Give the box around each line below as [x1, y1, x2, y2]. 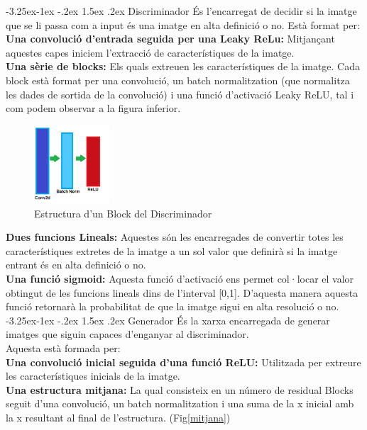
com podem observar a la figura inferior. [6, 101, 181, 115]
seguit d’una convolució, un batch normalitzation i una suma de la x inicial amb [6, 396, 354, 411]
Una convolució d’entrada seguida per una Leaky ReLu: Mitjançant [6, 31, 335, 46]
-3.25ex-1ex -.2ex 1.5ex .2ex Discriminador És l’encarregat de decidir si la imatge [6, 4, 357, 18]
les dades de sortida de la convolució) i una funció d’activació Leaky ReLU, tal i [6, 86, 354, 101]
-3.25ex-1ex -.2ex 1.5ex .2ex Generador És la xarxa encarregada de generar [6, 312, 330, 327]
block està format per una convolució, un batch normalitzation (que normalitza [6, 72, 350, 87]
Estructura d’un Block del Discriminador [34, 205, 212, 220]
